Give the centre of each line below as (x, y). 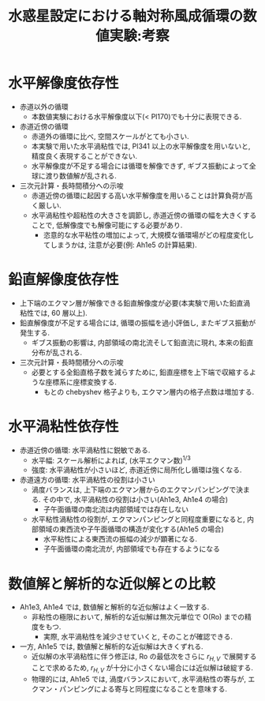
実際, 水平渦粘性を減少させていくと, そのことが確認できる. (138, 637)
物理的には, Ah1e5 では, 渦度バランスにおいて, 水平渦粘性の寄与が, (139, 679)
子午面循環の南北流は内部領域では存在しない (116, 509)
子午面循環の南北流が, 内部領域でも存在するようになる (132, 549)
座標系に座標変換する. (81, 382)
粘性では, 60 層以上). (54, 313)
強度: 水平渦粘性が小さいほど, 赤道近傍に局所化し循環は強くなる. (136, 470)
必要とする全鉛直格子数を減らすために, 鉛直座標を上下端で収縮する (140, 372)
